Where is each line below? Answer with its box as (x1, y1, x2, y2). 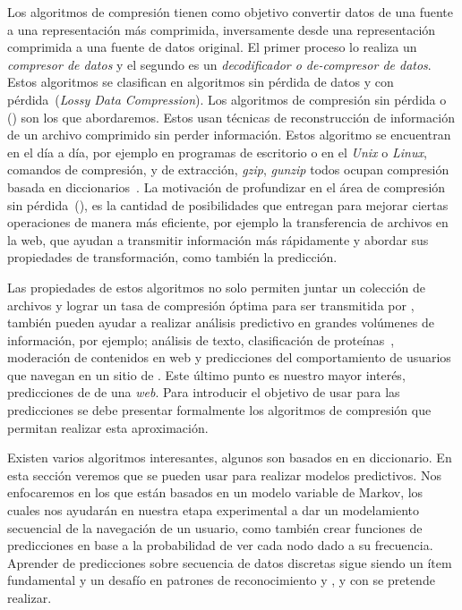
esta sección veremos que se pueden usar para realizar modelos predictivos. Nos (7, 465, 441, 484)
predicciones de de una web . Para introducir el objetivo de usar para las (7, 383, 400, 402)
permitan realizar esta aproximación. (7, 418, 209, 436)
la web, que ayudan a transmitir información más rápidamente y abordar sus (7, 230, 429, 249)
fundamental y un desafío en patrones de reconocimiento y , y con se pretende (7, 571, 435, 589)
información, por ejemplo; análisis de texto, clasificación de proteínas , (7, 330, 395, 349)
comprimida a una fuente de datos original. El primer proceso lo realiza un (7, 38, 417, 56)
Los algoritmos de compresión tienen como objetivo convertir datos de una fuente (7, 3, 454, 21)
